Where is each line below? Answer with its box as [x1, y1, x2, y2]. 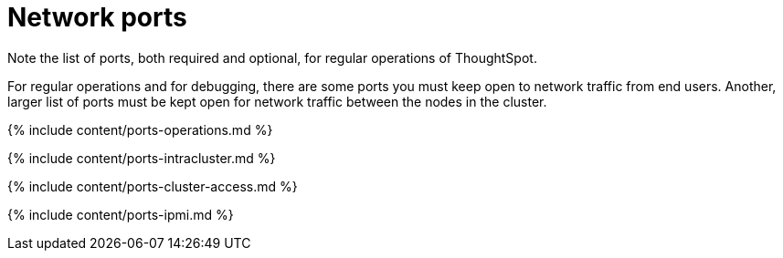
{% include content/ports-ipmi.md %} [7, 206, 234, 222]
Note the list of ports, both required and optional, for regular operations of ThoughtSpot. [7, 49, 537, 66]
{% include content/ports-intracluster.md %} [7, 150, 276, 166]
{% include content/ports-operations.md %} [7, 121, 273, 138]
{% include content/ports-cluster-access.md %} [7, 178, 298, 194]
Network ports [7, 2, 187, 33]
